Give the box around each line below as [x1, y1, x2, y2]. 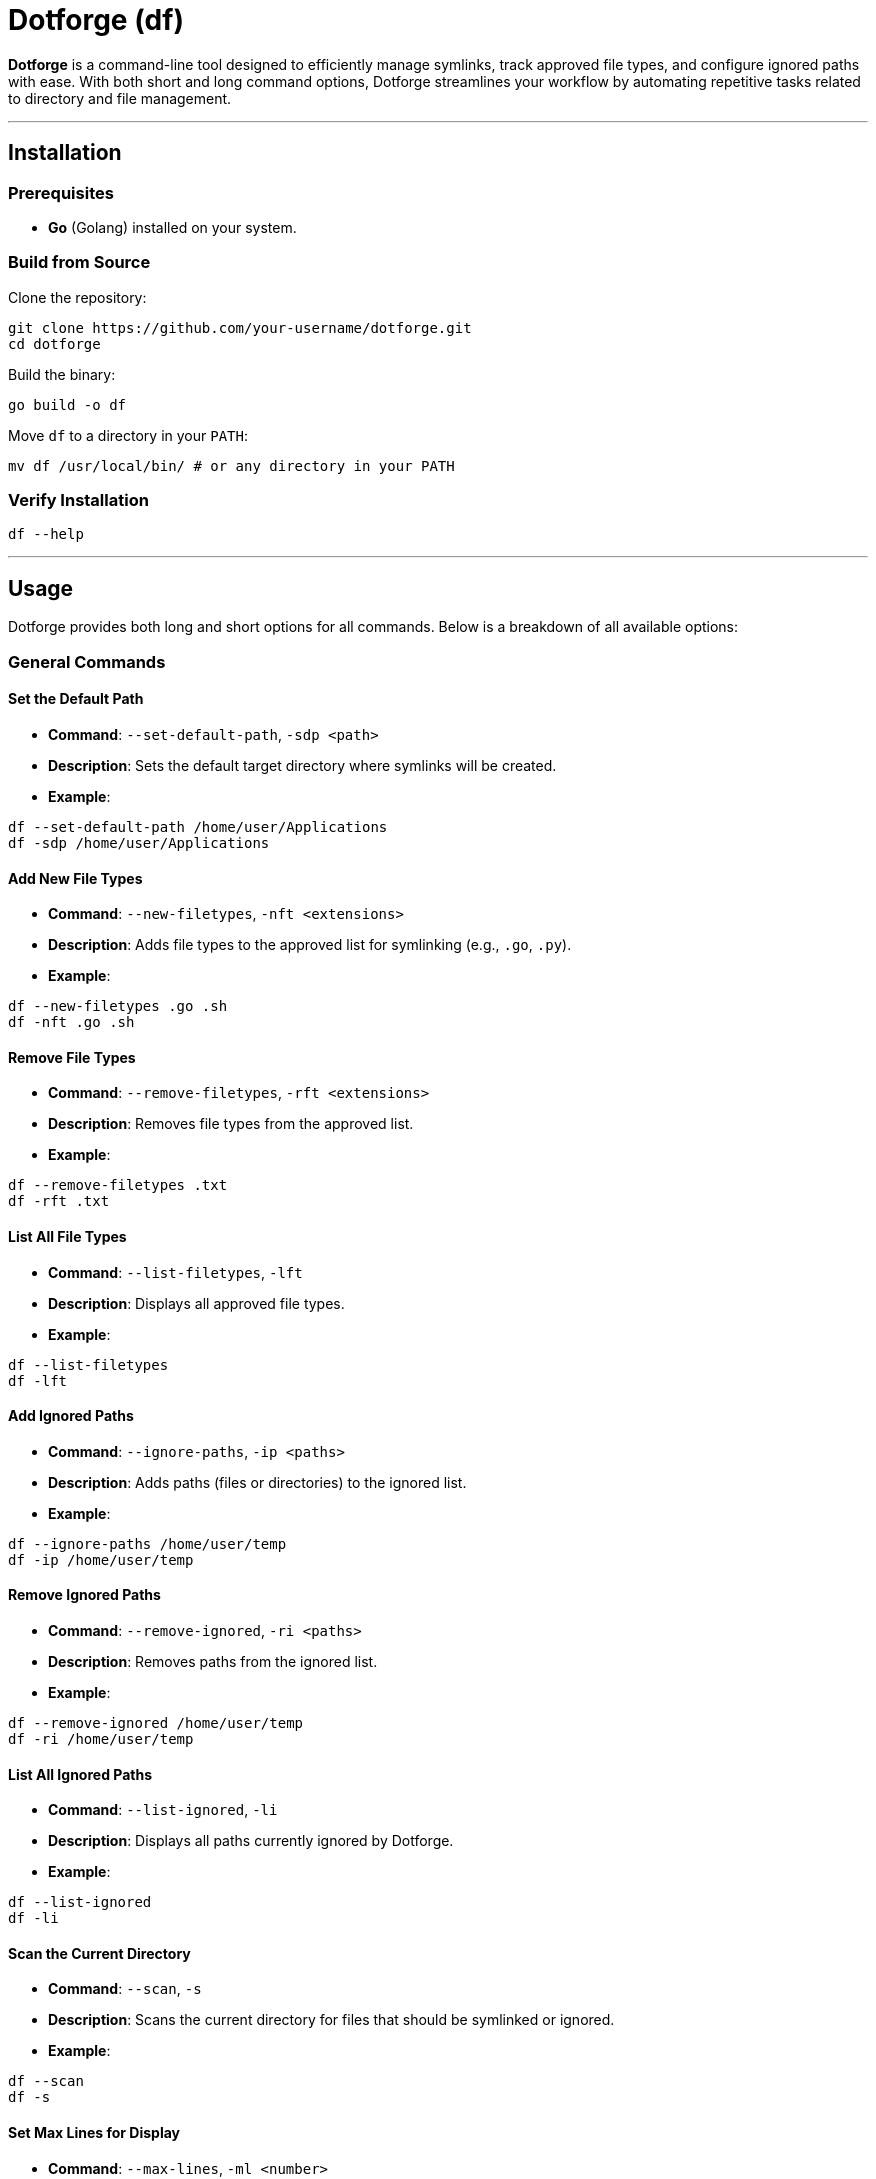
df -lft [8, 1372, 68, 1389]
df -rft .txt [8, 1193, 110, 1210]
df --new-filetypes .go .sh [8, 998, 228, 1015]
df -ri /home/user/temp [8, 1731, 194, 1747]
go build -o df [8, 396, 127, 413]
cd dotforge [8, 335, 101, 352]
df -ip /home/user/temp [8, 1551, 194, 1568]
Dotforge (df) [8, 3, 184, 37]
